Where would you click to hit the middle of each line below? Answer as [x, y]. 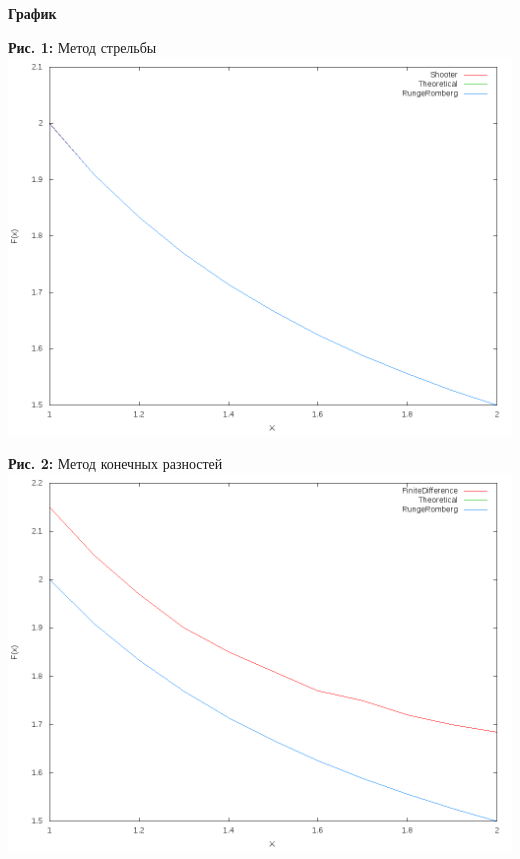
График [32, 13]
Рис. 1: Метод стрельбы [82, 46]
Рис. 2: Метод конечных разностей [115, 462]
